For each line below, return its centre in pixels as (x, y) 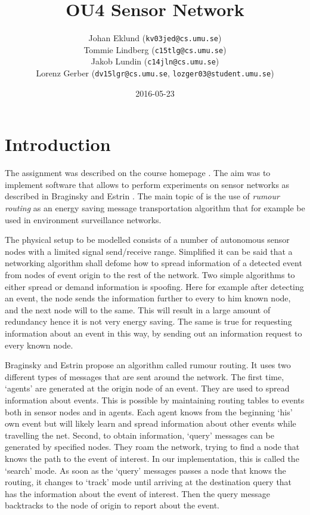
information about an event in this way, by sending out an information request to (154, 333)
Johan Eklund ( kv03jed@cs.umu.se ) (155, 38)
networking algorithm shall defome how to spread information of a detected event (154, 263)
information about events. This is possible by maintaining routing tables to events (155, 400)
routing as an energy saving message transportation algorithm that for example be (155, 208)
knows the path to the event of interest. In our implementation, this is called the (152, 458)
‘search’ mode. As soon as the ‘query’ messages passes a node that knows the (145, 470)
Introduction (58, 144)
